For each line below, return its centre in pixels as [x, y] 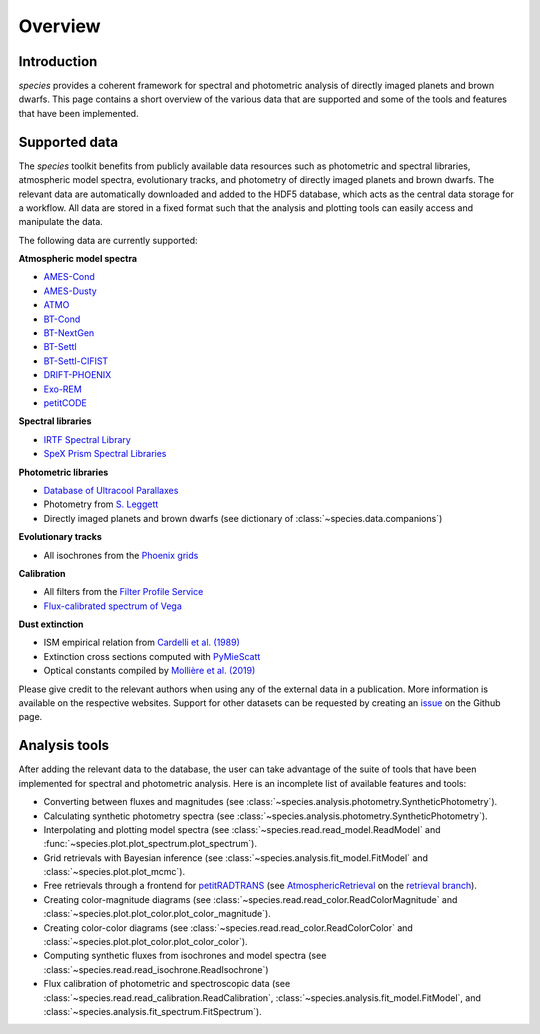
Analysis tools [64, 745]
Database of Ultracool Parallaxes [111, 490]
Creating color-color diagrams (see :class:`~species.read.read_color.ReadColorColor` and [228, 927]
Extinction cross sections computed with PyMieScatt [152, 656]
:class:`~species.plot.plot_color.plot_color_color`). [146, 942]
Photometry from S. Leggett [101, 504]
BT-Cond [62, 319]
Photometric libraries [63, 472]
